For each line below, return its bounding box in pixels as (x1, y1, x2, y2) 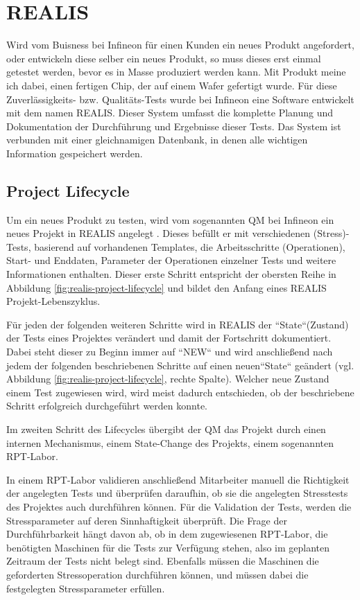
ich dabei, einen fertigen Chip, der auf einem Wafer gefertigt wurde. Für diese (6, 78, 337, 92)
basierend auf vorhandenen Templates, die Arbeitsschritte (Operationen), (34, 239, 345, 254)
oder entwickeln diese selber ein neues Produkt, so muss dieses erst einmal (6, 51, 321, 65)
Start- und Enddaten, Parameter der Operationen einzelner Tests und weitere (6, 253, 336, 267)
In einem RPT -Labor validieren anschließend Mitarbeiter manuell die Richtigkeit (6, 472, 350, 486)
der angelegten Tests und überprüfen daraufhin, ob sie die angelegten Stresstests (6, 486, 348, 500)
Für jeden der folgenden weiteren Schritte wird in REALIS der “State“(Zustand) (6, 317, 349, 331)
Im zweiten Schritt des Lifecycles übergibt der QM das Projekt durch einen (6, 421, 326, 436)
